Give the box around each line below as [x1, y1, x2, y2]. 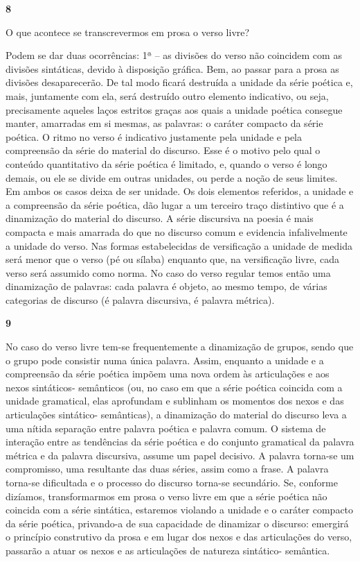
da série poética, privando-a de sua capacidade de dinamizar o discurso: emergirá [6, 516, 349, 530]
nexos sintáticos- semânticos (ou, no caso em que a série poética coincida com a [6, 380, 343, 394]
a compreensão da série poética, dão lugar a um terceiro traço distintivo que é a [6, 197, 344, 212]
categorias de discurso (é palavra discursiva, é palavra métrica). [6, 292, 275, 307]
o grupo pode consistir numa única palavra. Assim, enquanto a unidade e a [6, 352, 324, 367]
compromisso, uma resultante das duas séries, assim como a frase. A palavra [6, 461, 329, 476]
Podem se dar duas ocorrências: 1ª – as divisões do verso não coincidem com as [6, 48, 342, 62]
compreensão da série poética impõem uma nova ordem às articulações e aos [6, 366, 330, 381]
